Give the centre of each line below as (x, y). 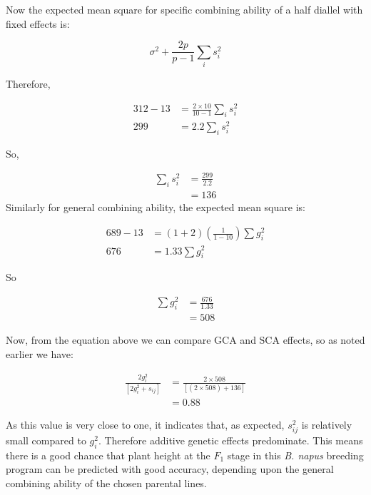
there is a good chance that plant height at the (108, 455)
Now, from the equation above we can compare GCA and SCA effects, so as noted (185, 340)
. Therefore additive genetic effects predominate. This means (230, 440)
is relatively (327, 424)
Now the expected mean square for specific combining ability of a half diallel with (184, 9)
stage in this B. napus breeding (295, 455)
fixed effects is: (38, 23)
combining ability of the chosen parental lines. (106, 483)
